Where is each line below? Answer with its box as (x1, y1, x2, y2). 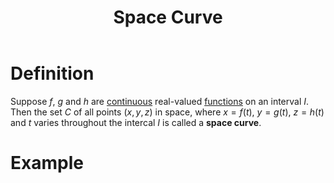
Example (10, 152, 84, 175)
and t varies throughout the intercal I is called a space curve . (10, 116, 262, 128)
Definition (10, 62, 95, 85)
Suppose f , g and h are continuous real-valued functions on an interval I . (10, 95, 310, 107)
